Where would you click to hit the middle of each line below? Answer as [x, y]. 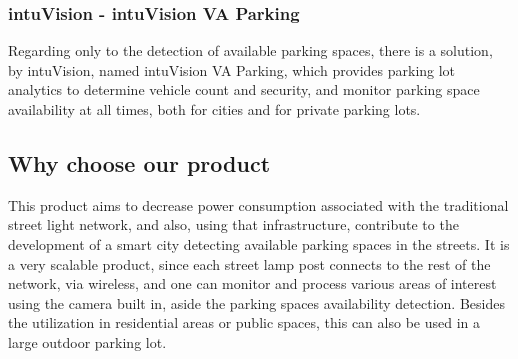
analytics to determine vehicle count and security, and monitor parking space [244, 89]
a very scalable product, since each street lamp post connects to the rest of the [249, 263]
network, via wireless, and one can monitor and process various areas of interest [252, 283]
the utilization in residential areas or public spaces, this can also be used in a [244, 322]
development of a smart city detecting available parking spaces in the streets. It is [259, 243]
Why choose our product [139, 162]
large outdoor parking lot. [87, 341]
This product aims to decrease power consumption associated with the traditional [258, 204]
